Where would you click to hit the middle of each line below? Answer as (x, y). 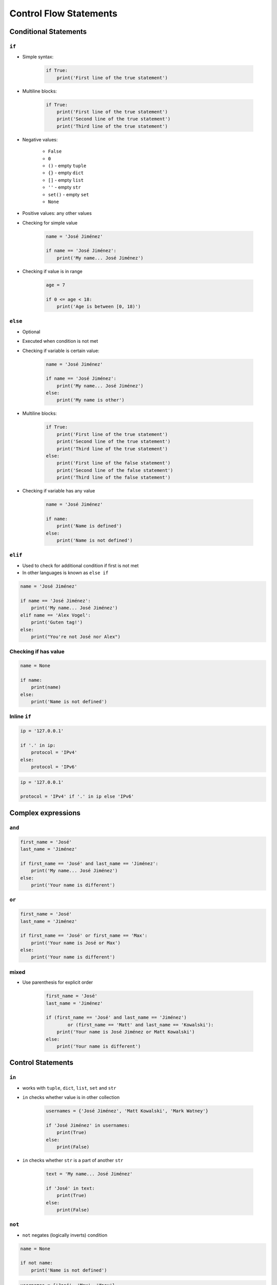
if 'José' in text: (70, 1188)
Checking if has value (37, 652)
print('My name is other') (91, 400)
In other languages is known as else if (65, 573)
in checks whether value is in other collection (71, 1097)
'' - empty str (65, 187)
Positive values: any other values (57, 213)
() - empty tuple (67, 166)
